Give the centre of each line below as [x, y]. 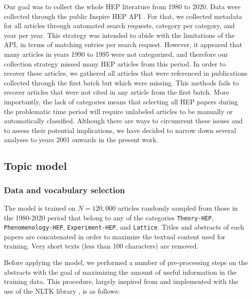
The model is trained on [40, 208]
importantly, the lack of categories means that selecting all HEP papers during [121, 101]
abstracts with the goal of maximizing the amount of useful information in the [120, 272]
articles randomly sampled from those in [178, 208]
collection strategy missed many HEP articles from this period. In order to [115, 63]
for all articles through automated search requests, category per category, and [119, 25]
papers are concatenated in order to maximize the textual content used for [115, 236]
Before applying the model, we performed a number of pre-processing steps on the [126, 262]
